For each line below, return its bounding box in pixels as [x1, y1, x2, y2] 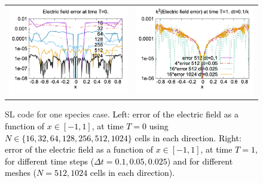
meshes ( [5, 166, 37, 179]
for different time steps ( [5, 154, 94, 167]
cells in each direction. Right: [134, 131, 241, 144]
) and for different [167, 154, 233, 167]
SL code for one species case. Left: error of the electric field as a [5, 108, 238, 120]
